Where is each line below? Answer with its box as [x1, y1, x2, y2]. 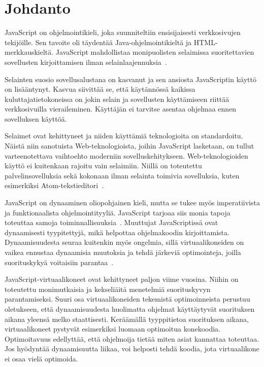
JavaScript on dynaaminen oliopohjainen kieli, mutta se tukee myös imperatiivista [5, 197, 260, 208]
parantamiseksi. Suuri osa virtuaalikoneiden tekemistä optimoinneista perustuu [5, 293, 250, 304]
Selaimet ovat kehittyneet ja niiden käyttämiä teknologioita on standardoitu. [5, 130, 243, 141]
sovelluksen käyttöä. [5, 113, 67, 124]
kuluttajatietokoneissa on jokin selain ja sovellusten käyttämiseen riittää [5, 93, 229, 104]
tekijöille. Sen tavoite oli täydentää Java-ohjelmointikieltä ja [5, 36, 192, 47]
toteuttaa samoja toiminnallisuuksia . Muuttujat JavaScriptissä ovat [5, 217, 218, 228]
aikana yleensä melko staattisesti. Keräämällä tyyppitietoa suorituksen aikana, [5, 313, 249, 324]
